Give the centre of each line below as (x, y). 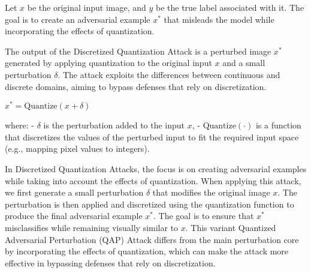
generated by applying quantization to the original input (108, 63)
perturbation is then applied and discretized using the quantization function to (150, 204)
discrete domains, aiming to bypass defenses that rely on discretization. (136, 86)
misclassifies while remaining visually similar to (92, 227)
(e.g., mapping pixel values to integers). (77, 148)
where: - (20, 125)
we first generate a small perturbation (74, 192)
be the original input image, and (87, 7)
